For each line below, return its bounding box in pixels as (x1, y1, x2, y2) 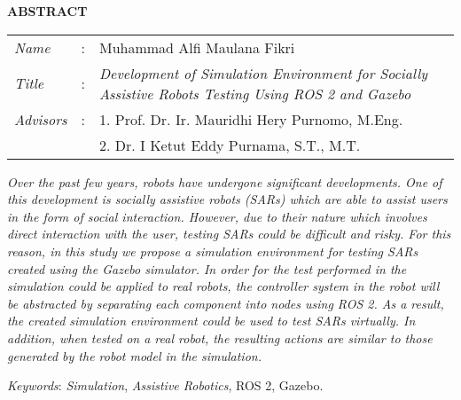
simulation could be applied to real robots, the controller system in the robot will (7, 277, 440, 295)
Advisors (14, 108, 67, 129)
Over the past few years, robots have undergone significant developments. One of (7, 172, 442, 191)
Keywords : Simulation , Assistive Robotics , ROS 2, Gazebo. (7, 376, 324, 395)
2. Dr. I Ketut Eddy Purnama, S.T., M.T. (99, 134, 361, 155)
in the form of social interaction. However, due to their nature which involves (7, 207, 427, 225)
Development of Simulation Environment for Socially (99, 62, 428, 83)
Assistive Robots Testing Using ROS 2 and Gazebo (99, 82, 411, 104)
